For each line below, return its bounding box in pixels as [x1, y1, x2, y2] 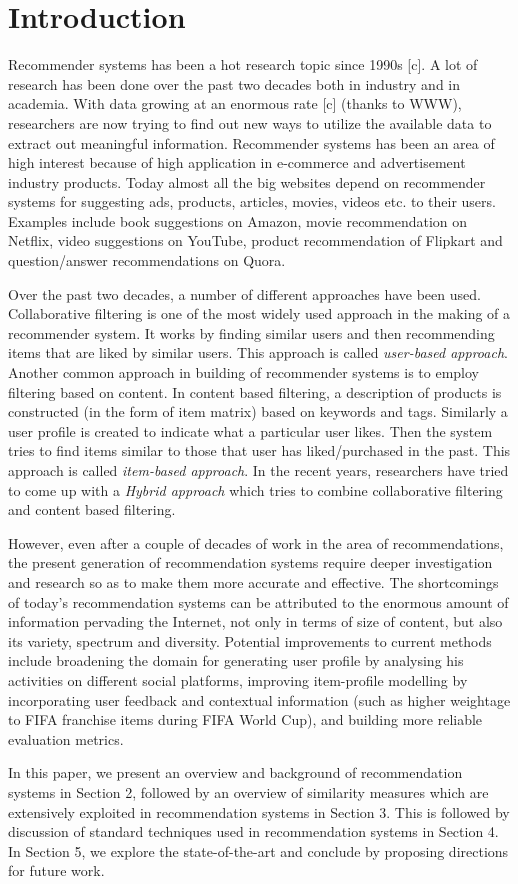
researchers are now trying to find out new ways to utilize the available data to [8, 112, 492, 133]
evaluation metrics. [8, 728, 124, 749]
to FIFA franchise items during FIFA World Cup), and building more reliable [8, 709, 483, 730]
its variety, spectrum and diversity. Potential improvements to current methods [8, 630, 492, 651]
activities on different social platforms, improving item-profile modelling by [8, 669, 468, 690]
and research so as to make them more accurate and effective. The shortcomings [8, 571, 499, 592]
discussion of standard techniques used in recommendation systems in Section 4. [8, 821, 499, 842]
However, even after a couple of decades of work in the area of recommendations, [8, 532, 504, 553]
